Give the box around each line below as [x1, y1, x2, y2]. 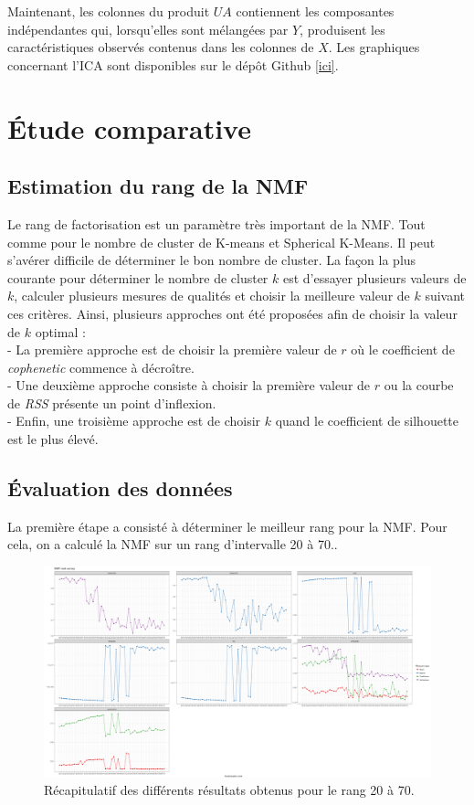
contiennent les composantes [236, 2, 395, 20]
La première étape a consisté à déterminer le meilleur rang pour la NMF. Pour [7, 516, 448, 535]
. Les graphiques [328, 37, 420, 57]
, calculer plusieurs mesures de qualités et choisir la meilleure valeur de [14, 286, 410, 305]
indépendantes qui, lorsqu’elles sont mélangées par [7, 19, 289, 38]
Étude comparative [7, 109, 251, 146]
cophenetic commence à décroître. [7, 357, 195, 376]
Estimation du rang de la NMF [7, 172, 309, 200]
